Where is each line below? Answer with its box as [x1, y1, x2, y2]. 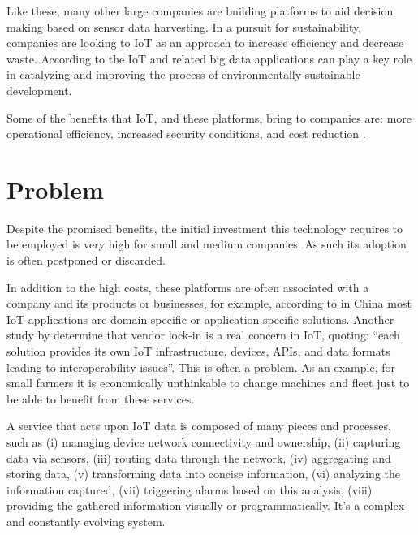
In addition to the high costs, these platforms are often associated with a [6, 278, 369, 296]
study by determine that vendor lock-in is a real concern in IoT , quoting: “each [6, 326, 400, 343]
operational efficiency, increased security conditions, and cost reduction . [6, 125, 366, 142]
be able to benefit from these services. [6, 390, 195, 407]
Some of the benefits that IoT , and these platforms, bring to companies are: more [6, 109, 412, 126]
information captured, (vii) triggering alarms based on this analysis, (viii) [6, 481, 373, 498]
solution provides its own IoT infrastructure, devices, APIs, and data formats [6, 343, 390, 360]
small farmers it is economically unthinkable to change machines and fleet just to [6, 374, 410, 391]
